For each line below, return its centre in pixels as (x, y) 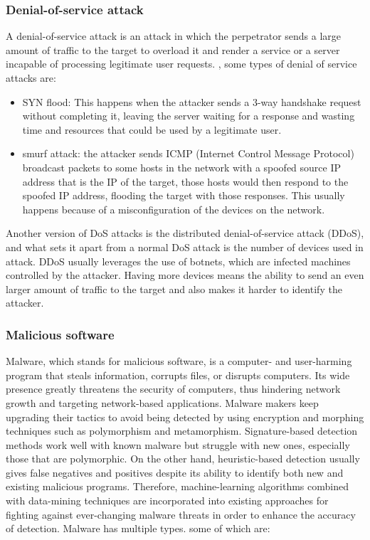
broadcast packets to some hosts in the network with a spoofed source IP (182, 167)
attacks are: (31, 78)
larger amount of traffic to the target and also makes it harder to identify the (174, 288)
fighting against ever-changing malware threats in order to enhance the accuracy (181, 514)
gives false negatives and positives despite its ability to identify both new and (175, 472)
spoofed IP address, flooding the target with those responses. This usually (184, 195)
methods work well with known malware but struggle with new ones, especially (178, 444)
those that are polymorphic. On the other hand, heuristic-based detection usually (183, 459)
